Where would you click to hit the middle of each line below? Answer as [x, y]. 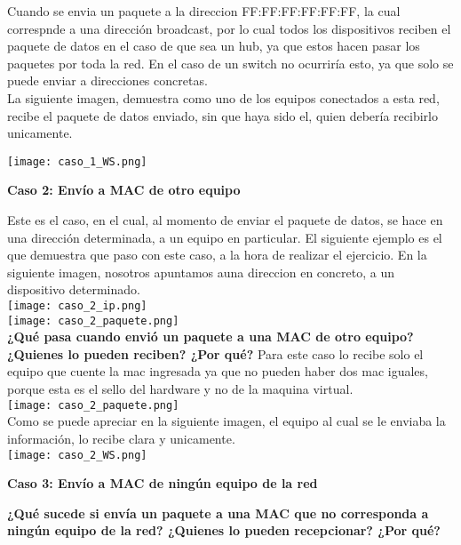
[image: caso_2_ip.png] [77, 305]
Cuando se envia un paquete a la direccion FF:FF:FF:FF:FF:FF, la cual [204, 11]
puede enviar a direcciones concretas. [107, 80]
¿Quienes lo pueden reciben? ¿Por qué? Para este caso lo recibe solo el [215, 353]
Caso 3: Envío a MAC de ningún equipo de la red [163, 483]
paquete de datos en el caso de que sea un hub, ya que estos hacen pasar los [214, 46]
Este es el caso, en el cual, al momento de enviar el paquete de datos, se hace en [225, 220]
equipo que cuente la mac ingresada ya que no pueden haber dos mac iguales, [218, 371]
